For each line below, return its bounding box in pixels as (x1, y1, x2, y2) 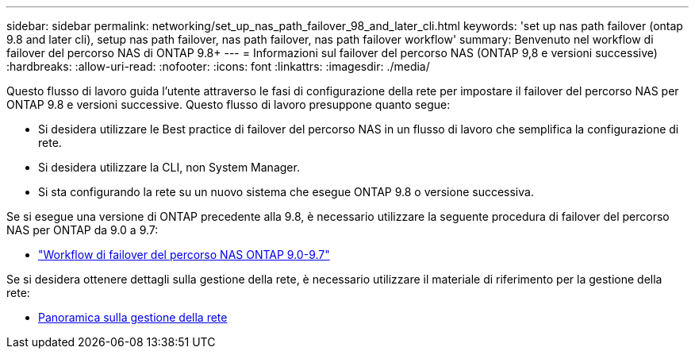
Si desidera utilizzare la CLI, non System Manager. (38, 160, 300, 174)
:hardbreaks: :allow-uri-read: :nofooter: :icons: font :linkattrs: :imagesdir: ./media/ (6, 60, 430, 73)
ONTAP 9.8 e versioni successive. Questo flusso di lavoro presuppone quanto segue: (6, 98, 451, 111)
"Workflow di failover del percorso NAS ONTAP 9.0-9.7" (38, 248, 330, 261)
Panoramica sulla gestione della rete (38, 311, 228, 324)
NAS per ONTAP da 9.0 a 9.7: (6, 223, 159, 237)
